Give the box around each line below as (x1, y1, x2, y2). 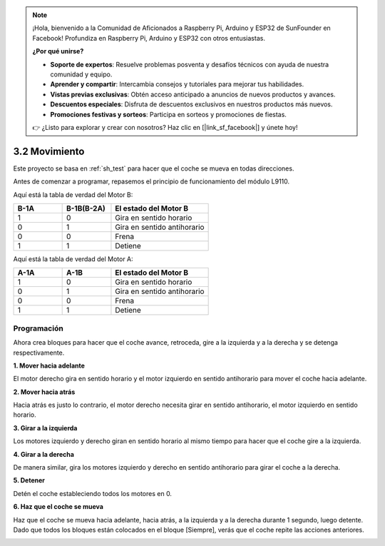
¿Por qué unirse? (32, 47, 84, 56)
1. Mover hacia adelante (13, 361, 86, 370)
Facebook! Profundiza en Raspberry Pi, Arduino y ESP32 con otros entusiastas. (32, 34, 265, 42)
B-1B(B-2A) (66, 203, 106, 213)
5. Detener (13, 476, 46, 485)
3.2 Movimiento (13, 145, 85, 157)
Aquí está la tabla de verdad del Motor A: (13, 254, 133, 263)
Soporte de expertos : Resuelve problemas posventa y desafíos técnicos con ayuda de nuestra (50, 60, 329, 69)
